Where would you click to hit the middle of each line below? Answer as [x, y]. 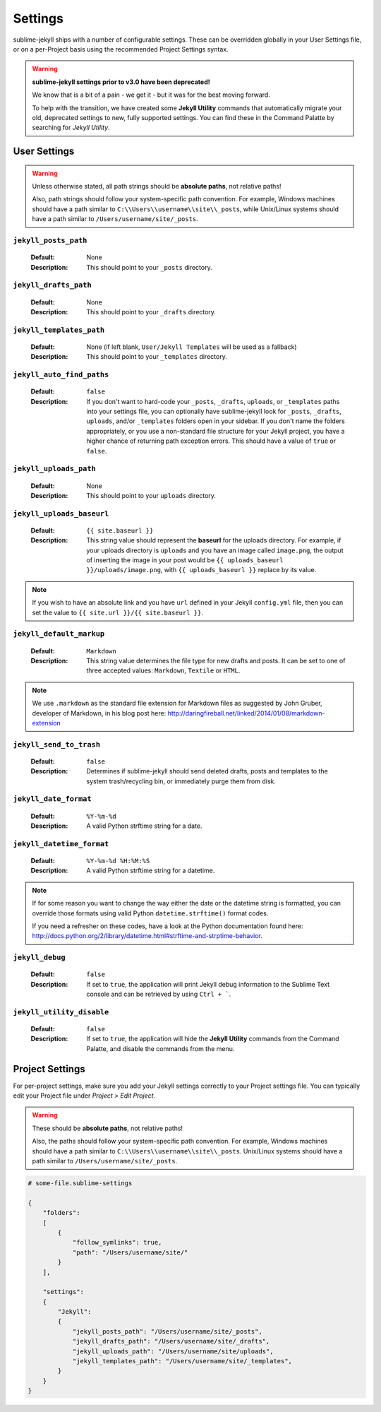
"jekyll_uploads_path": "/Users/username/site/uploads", [173, 1351]
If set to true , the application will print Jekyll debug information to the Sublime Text [208, 984]
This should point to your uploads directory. [151, 495]
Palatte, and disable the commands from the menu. [161, 1048]
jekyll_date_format [52, 799]
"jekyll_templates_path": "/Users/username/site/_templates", [182, 1361]
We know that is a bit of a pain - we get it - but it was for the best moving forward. [151, 95]
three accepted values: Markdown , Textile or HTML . [163, 670]
